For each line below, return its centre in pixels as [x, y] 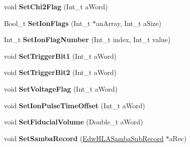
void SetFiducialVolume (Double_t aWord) [74, 122]
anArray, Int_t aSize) [128, 23]
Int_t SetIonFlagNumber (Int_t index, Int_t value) [87, 39]
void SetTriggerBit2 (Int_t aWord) [60, 72]
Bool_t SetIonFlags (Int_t [47, 23]
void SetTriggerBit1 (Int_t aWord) [60, 56]
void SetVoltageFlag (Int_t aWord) [61, 88]
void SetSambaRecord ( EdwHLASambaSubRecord [84, 138]
